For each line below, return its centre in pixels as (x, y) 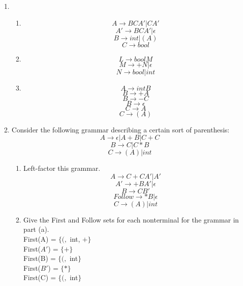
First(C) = (40, 277)
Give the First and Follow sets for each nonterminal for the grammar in (131, 219)
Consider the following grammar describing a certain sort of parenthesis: (121, 129)
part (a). (36, 229)
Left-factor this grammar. (62, 168)
